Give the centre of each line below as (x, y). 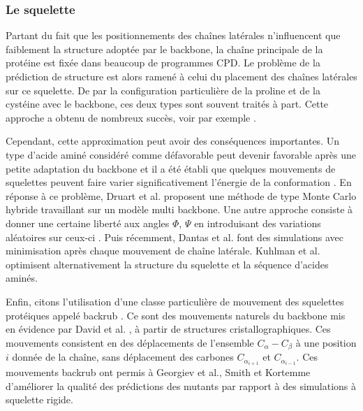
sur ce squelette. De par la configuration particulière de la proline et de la (163, 90)
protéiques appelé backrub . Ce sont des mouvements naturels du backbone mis (176, 315)
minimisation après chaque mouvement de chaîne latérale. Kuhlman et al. (163, 251)
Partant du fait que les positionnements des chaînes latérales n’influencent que (173, 35)
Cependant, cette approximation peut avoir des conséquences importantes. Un (172, 141)
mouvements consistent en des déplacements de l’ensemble (130, 342)
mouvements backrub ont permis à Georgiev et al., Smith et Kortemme (158, 372)
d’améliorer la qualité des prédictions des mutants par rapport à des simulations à (181, 385)
